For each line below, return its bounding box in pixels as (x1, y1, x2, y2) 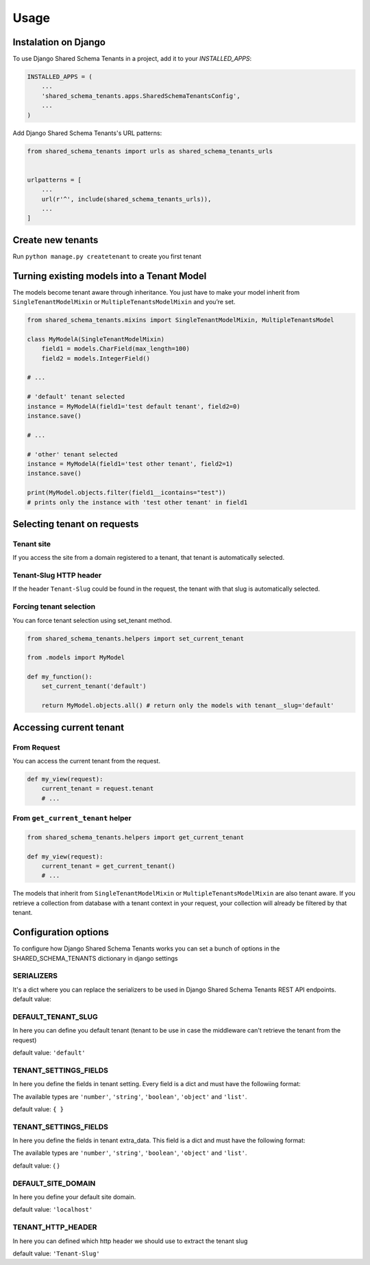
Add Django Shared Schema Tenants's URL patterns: (12, 129, 162, 137)
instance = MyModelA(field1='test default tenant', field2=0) (27, 402, 241, 410)
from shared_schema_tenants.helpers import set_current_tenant (27, 635, 245, 642)
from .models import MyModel (27, 654, 125, 661)
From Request (12, 742, 61, 752)
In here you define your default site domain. (12, 1192, 136, 1201)
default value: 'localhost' (12, 1205, 93, 1214)
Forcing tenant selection (12, 602, 96, 611)
